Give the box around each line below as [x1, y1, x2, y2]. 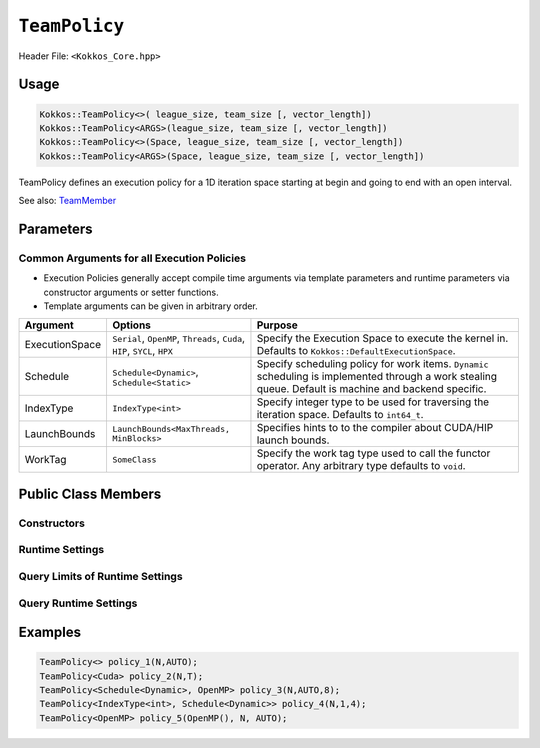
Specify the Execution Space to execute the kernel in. [256, 331, 509, 345]
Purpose [256, 318, 299, 332]
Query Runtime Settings [18, 596, 138, 610]
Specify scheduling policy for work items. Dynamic [256, 357, 489, 371]
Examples [18, 624, 82, 641]
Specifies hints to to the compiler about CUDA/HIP [256, 421, 494, 435]
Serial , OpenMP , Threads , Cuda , [111, 331, 245, 345]
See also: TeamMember [18, 195, 117, 207]
